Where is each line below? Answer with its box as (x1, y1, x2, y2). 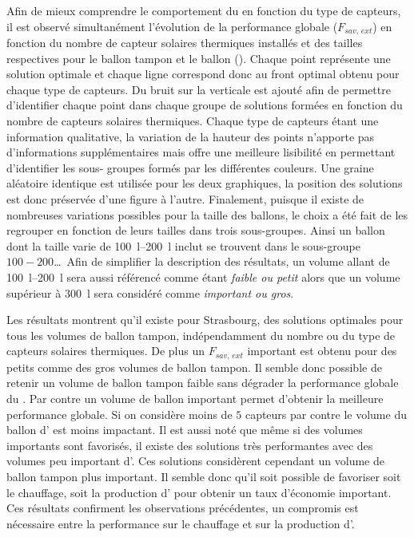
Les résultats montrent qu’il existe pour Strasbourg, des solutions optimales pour (6, 311, 404, 328)
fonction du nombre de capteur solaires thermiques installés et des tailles (6, 34, 363, 51)
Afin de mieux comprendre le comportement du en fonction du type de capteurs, (6, 2, 401, 18)
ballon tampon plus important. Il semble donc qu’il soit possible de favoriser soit (6, 468, 401, 484)
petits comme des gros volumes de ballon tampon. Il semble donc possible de (6, 358, 382, 375)
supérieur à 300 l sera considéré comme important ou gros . (6, 284, 294, 301)
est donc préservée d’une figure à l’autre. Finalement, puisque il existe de (6, 190, 364, 207)
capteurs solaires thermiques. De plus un (6, 342, 205, 359)
